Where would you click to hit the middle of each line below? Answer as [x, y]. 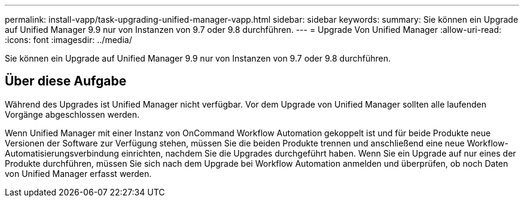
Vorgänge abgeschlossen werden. [72, 114]
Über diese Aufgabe [66, 81]
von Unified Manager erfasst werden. [78, 173]
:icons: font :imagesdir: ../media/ [68, 40]
